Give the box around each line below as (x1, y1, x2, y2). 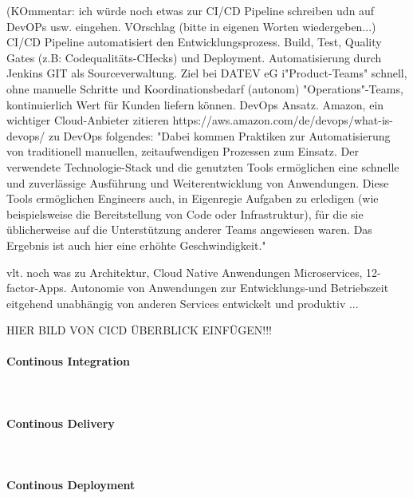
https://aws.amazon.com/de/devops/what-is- (172, 112, 393, 128)
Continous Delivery (6, 414, 115, 431)
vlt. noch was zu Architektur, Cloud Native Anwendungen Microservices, (6, 263, 363, 280)
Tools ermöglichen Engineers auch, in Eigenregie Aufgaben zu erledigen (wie (6, 190, 379, 207)
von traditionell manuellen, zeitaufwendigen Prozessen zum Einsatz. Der (6, 143, 359, 160)
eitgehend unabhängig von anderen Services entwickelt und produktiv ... (6, 294, 359, 311)
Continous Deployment (6, 476, 136, 493)
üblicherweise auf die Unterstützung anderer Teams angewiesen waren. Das (6, 221, 372, 238)
